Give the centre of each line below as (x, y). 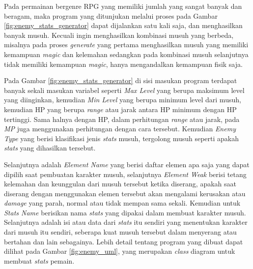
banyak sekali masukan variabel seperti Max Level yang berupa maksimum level (124, 90)
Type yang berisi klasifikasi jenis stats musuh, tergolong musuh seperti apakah (122, 138)
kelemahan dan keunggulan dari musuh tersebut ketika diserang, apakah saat (120, 184)
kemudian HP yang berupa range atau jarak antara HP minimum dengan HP (120, 109)
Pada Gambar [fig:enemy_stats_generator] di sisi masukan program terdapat (121, 80)
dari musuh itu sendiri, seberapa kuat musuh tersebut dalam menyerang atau (120, 232)
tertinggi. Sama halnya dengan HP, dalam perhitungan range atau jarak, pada (122, 119)
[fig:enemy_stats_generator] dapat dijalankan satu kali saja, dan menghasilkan (123, 25)
